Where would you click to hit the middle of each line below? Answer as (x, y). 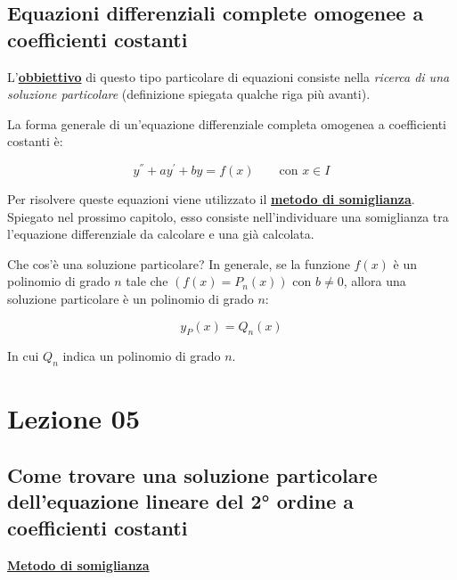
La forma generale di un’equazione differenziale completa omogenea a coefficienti (227, 123)
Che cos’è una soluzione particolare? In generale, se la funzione (179, 263)
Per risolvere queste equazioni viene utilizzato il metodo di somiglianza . (211, 199)
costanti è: (35, 141)
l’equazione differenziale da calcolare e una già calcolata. (161, 234)
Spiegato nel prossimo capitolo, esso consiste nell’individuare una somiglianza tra (228, 216)
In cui (23, 356)
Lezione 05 (74, 418)
